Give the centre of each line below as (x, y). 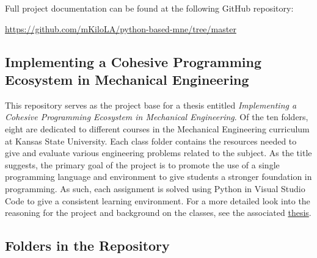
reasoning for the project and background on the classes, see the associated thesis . (158, 213)
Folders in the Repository (87, 245)
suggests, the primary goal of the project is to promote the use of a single (142, 164)
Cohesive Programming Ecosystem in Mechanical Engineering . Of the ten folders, (157, 117)
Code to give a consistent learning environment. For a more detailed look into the (158, 200)
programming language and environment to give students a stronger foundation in (158, 177)
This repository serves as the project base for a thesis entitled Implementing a (151, 105)
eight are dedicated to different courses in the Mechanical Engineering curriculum (157, 128)
